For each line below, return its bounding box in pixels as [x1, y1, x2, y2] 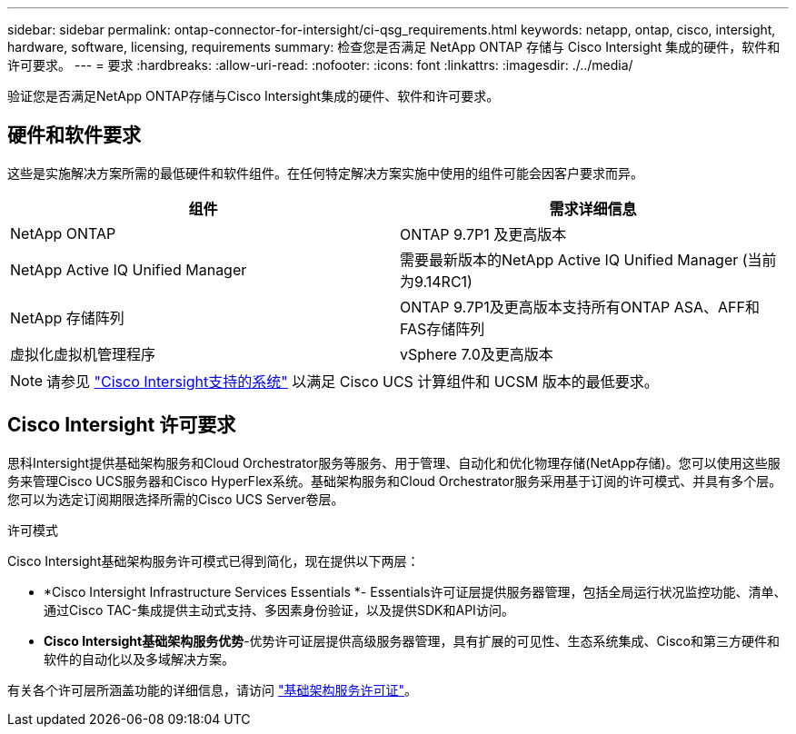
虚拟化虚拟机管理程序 [10, 344, 156, 363]
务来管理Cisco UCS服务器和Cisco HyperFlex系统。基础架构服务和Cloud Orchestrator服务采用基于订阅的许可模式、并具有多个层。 [7, 472, 782, 489]
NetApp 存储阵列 [10, 308, 124, 327]
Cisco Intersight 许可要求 [7, 413, 236, 437]
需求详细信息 [549, 199, 637, 218]
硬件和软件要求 [7, 124, 141, 147]
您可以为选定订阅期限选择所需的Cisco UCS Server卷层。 [7, 491, 344, 507]
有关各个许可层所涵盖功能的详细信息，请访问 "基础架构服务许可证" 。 [7, 681, 417, 698]
